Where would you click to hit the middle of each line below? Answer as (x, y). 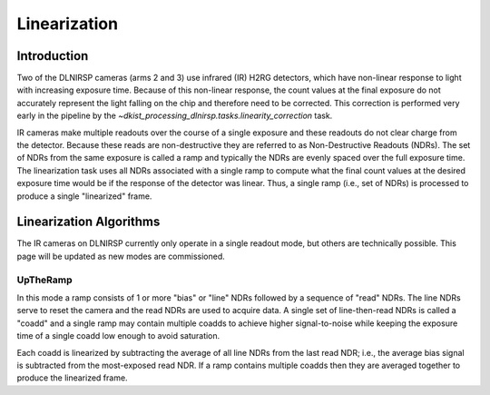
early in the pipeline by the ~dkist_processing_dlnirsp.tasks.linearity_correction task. (175, 116)
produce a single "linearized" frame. (84, 196)
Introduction (53, 56)
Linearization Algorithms (88, 222)
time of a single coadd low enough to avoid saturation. (118, 336)
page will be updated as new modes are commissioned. (121, 256)
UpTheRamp (44, 280)
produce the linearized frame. (72, 378)
